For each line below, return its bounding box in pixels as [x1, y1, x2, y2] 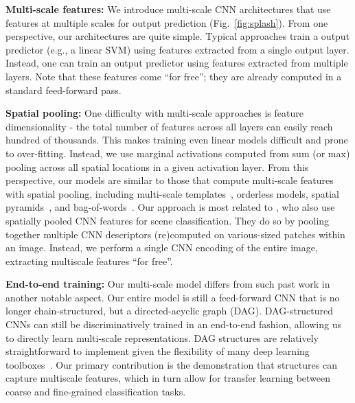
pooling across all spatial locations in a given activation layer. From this [5, 159, 309, 174]
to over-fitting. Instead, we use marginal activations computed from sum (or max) [5, 146, 350, 160]
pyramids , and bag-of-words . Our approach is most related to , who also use [5, 200, 335, 214]
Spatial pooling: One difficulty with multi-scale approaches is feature [5, 106, 304, 120]
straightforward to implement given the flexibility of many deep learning [5, 344, 310, 358]
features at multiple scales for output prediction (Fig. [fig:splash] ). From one [5, 15, 328, 30]
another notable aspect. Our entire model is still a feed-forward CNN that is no [5, 290, 340, 304]
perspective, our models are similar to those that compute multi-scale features [5, 173, 334, 187]
